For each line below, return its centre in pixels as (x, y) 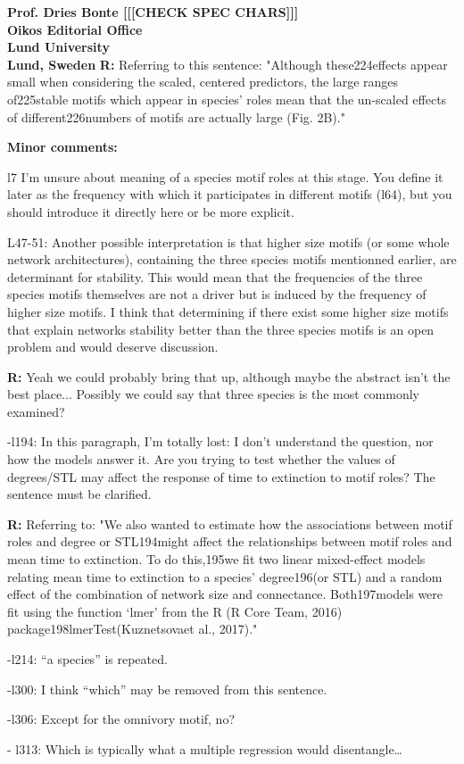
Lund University (58, 47)
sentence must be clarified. (79, 494)
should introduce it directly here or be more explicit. (151, 211)
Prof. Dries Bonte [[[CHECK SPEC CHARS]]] (153, 12)
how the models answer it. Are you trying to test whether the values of (201, 459)
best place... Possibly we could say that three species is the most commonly (213, 394)
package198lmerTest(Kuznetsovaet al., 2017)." (133, 629)
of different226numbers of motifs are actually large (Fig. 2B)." (176, 116)
